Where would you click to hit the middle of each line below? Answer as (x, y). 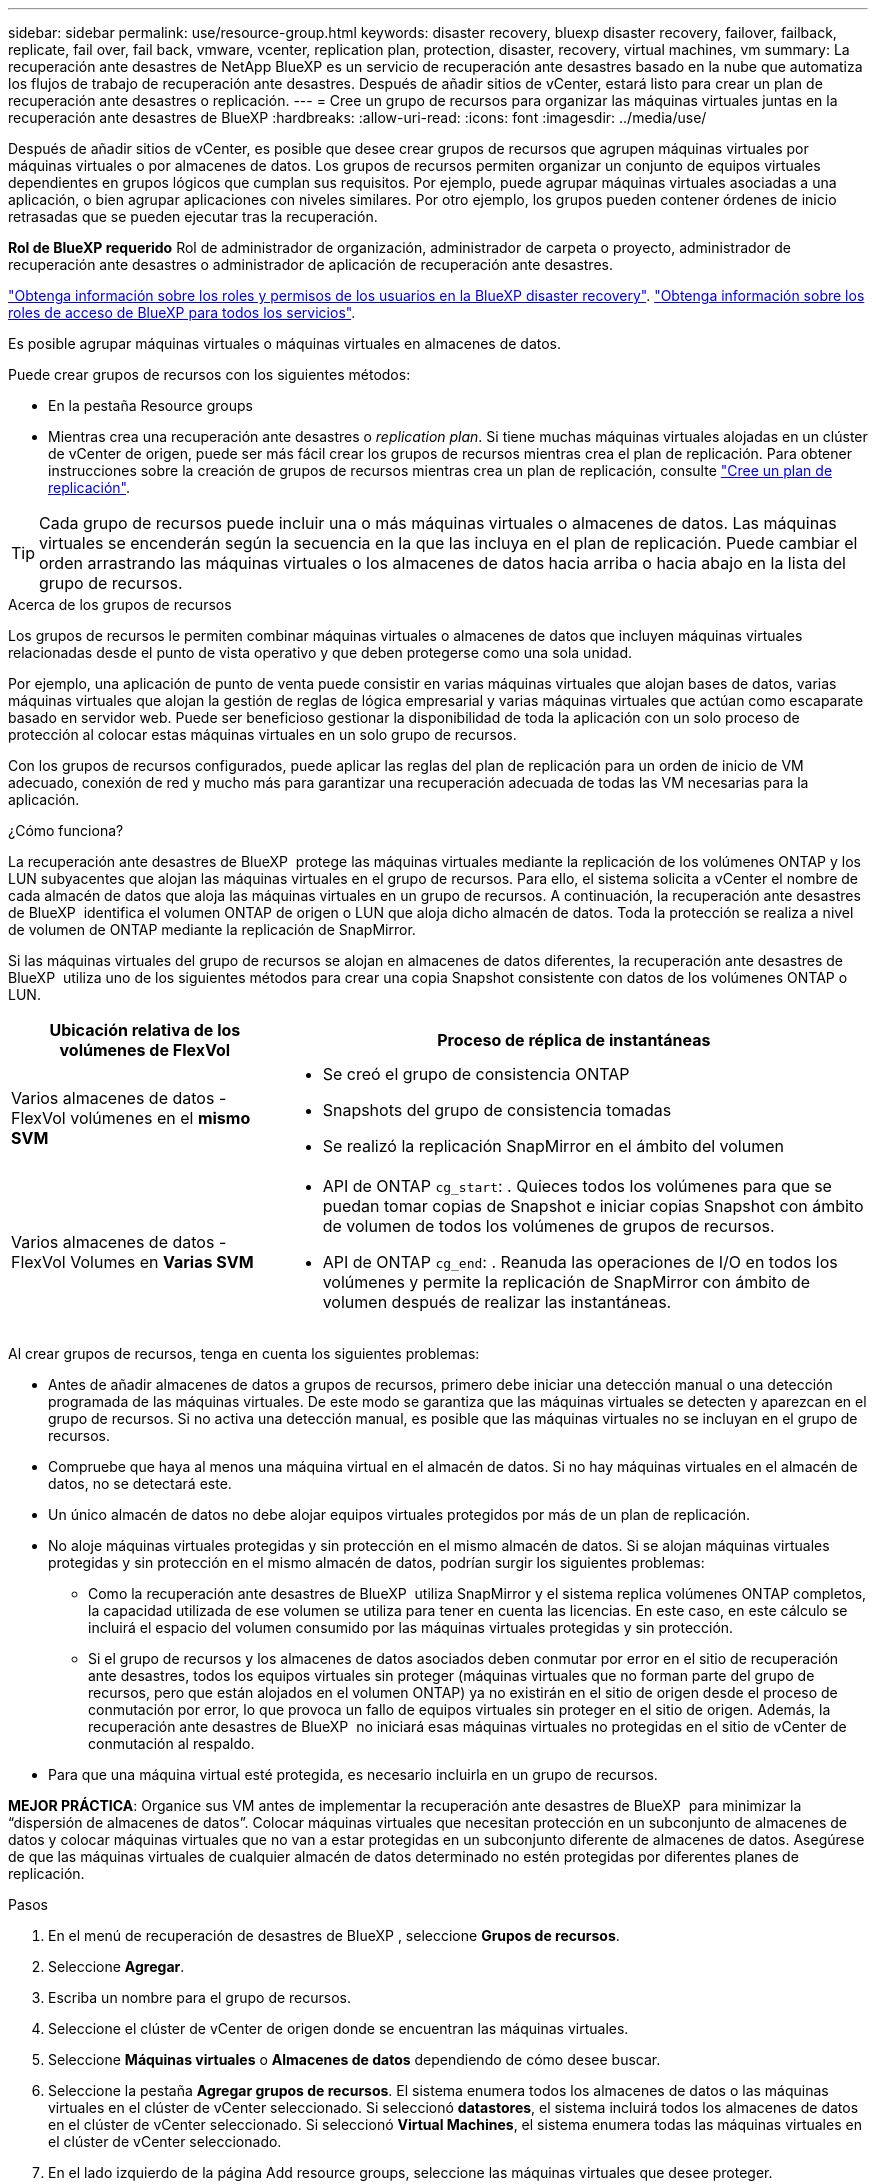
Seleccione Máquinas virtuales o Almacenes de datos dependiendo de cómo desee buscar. (354, 2059)
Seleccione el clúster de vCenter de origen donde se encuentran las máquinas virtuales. (338, 2028)
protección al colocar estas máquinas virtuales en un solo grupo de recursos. (262, 734)
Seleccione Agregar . (116, 1966)
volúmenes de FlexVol (145, 1050)
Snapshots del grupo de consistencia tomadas (497, 1110)
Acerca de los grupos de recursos (120, 604)
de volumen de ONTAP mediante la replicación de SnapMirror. (212, 929)
